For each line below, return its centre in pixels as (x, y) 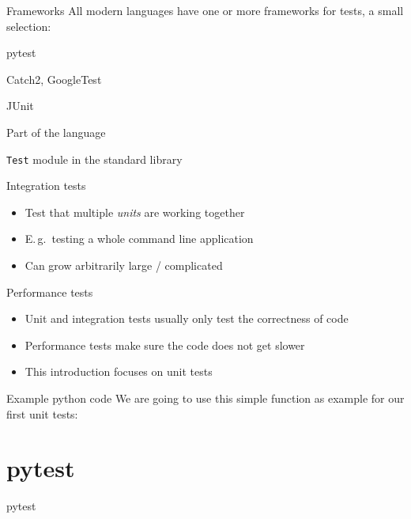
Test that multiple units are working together (135, 212)
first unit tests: (42, 413)
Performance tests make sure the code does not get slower (165, 345)
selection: (29, 26)
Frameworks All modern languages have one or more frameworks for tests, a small (205, 10)
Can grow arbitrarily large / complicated (124, 265)
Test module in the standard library (94, 159)
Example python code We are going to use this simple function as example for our (205, 398)
